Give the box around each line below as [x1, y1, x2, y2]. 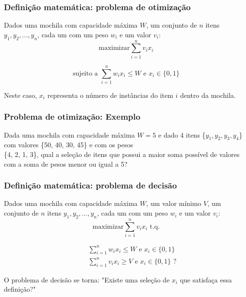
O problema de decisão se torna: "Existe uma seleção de [4, 274, 170, 284]
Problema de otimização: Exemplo [4, 110, 141, 123]
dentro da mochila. [180, 90, 236, 100]
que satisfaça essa [180, 274, 232, 284]
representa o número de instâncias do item [47, 90, 174, 100]
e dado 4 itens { [158, 129, 206, 140]
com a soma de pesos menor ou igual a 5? [4, 158, 128, 169]
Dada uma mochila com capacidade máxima [4, 129, 135, 140]
